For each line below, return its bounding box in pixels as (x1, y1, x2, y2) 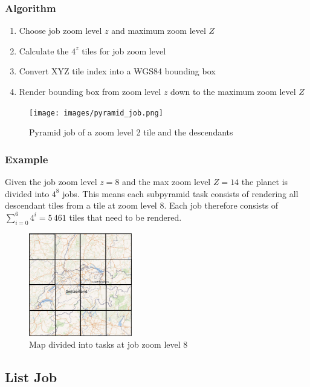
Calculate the (19, 44, 69, 57)
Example (5, 151, 48, 166)
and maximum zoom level (111, 24, 206, 37)
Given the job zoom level (5, 175, 97, 188)
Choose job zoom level (19, 24, 102, 37)
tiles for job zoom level (82, 44, 166, 57)
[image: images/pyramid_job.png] (29, 108, 163, 117)
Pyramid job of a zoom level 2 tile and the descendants (29, 126, 233, 138)
